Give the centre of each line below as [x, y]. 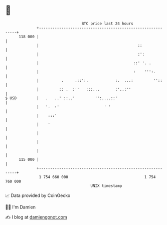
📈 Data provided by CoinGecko [38, 195]
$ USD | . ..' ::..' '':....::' [61, 98]
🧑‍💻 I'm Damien [21, 207]
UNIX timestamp [106, 186]
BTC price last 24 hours [108, 24]
